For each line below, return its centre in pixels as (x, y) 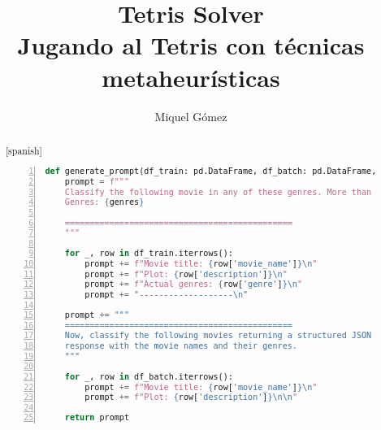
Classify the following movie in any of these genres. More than (218, 192)
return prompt (97, 418)
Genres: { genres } (104, 202)
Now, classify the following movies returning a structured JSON (218, 336)
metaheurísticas (191, 77)
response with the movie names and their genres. (181, 346)
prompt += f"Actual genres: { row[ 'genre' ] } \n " (194, 284)
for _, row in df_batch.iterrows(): (149, 376)
